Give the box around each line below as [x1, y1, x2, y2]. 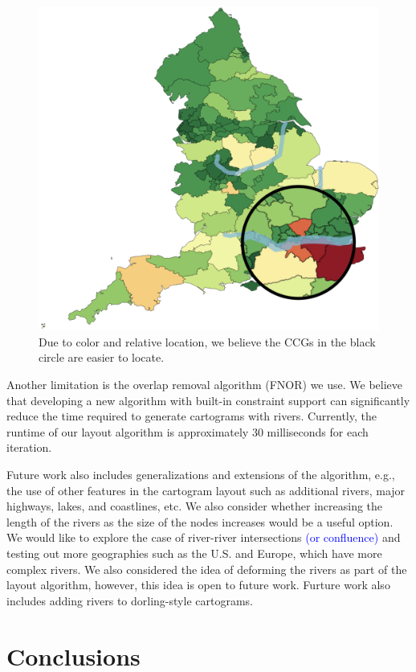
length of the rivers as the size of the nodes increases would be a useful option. [6, 513, 394, 530]
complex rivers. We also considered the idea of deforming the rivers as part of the [6, 560, 407, 577]
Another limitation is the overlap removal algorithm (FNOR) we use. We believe [6, 376, 403, 393]
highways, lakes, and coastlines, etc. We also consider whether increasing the [6, 498, 383, 514]
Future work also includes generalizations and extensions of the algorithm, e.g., [6, 466, 395, 483]
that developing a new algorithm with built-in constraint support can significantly [6, 391, 410, 408]
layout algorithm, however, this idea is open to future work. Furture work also [6, 576, 390, 593]
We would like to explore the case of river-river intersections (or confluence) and [6, 529, 401, 546]
